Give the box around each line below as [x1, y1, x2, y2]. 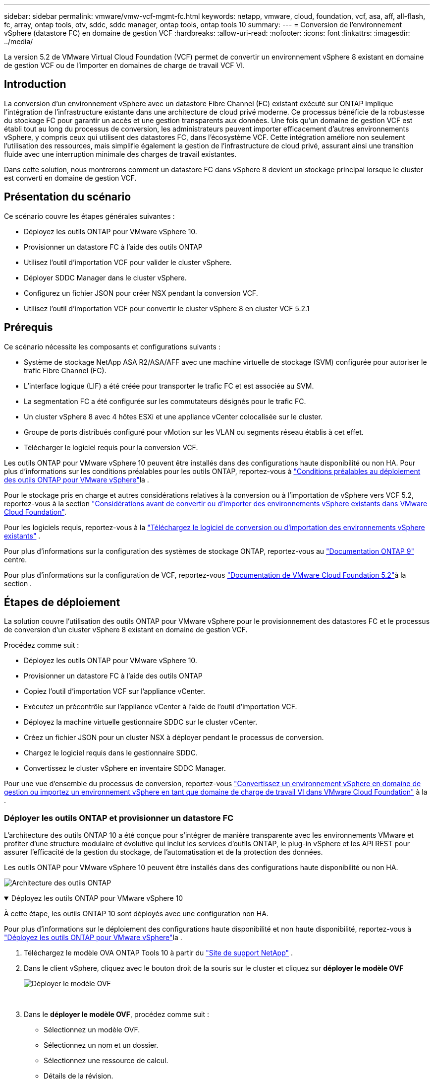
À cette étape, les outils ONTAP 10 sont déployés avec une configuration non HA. [4, 909, 269, 918]
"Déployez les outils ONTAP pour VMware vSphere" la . [4, 933, 182, 942]
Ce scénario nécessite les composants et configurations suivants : [4, 342, 220, 351]
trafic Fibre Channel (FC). [24, 366, 107, 375]
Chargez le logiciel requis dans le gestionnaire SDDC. [24, 748, 198, 757]
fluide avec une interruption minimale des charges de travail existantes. [4, 149, 237, 158]
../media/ [4, 37, 33, 46]
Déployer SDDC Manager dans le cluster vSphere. [24, 273, 187, 282]
